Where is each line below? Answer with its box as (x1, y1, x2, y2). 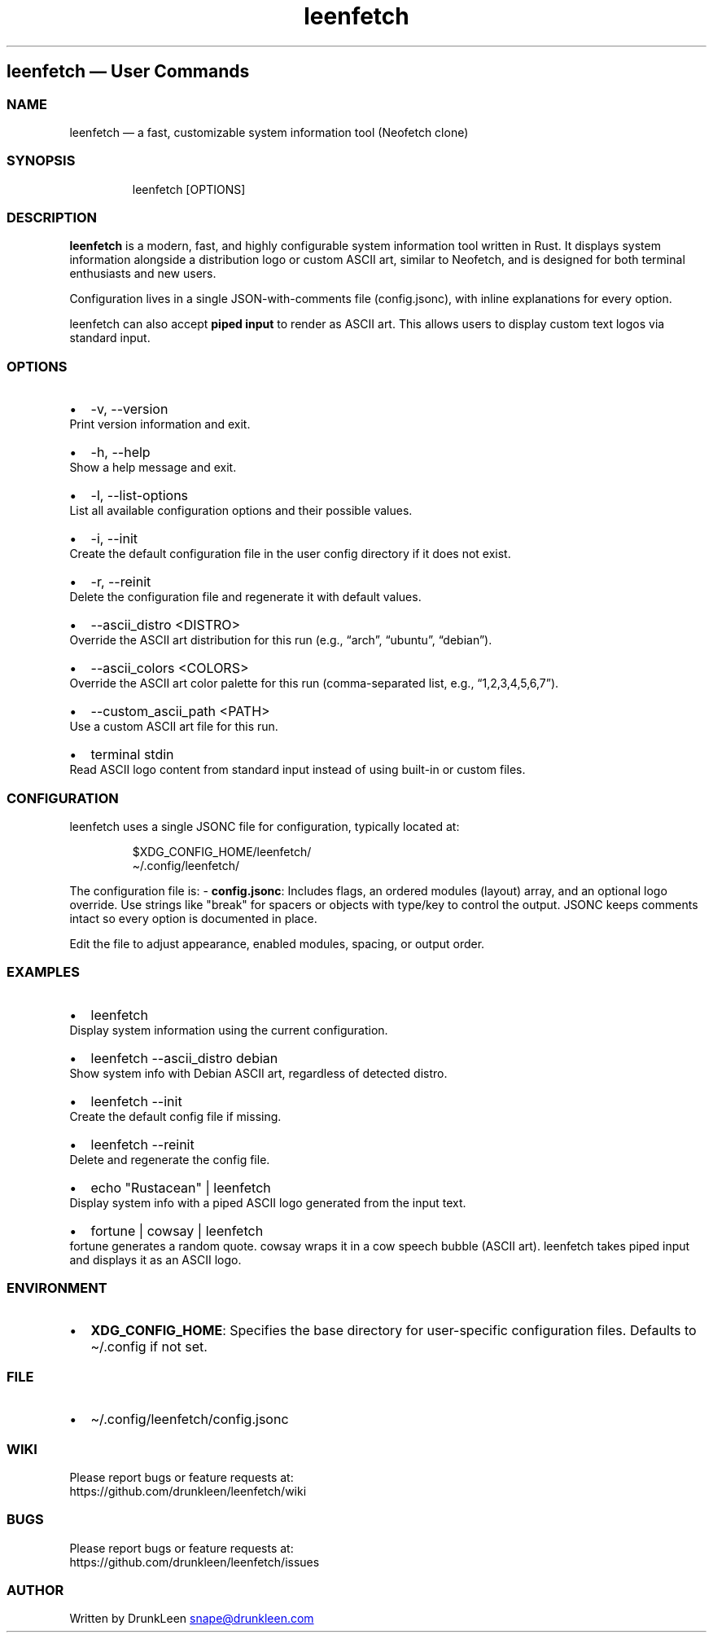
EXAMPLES (7, 964, 80, 981)
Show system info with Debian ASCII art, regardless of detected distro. (69, 1066, 448, 1080)
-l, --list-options (90, 487, 189, 504)
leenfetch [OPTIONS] (132, 182, 246, 196)
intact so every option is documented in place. (69, 911, 317, 925)
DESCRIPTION (7, 209, 98, 226)
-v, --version (90, 401, 168, 418)
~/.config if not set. (90, 1338, 208, 1356)
